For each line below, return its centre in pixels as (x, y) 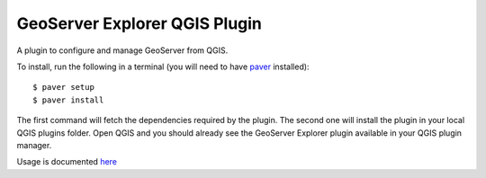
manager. (34, 145)
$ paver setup (63, 87)
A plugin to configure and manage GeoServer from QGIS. (122, 50)
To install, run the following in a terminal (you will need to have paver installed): (163, 67)
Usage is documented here (67, 162)
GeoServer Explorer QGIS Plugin (139, 23)
